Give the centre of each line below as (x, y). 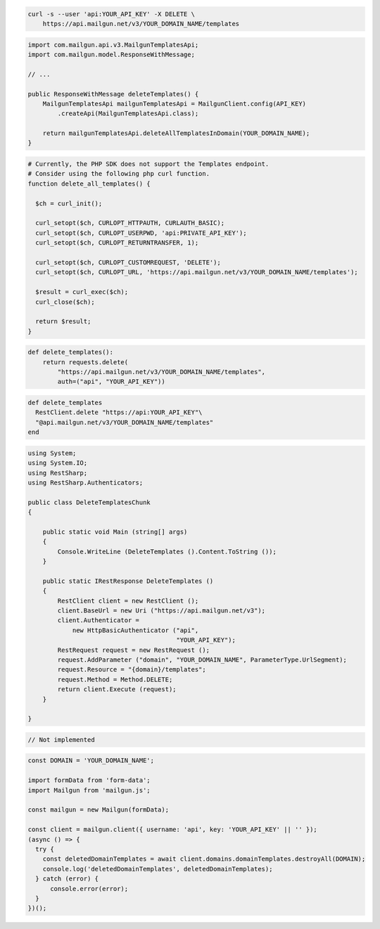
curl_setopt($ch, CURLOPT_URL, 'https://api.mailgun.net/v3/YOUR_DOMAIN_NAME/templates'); (197, 272)
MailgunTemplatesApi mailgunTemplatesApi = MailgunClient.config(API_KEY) (174, 103)
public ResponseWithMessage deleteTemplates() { (113, 94)
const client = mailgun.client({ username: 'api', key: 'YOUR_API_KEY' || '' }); (173, 829)
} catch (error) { (67, 879)
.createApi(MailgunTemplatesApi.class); (128, 114)
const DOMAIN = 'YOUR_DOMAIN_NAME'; (91, 761)
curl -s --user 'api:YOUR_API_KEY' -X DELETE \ (111, 14)
